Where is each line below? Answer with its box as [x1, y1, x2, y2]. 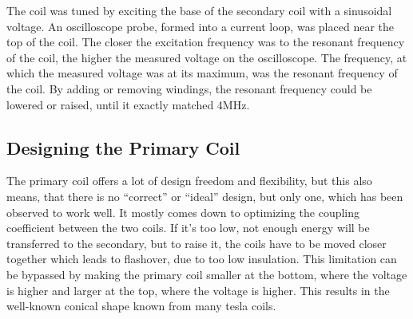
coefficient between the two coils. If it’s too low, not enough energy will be [6, 219, 370, 236]
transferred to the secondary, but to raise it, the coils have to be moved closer [6, 234, 387, 251]
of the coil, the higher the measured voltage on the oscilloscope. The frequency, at [6, 49, 407, 65]
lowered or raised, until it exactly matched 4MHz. [6, 96, 250, 112]
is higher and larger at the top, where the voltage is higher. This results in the [6, 282, 390, 298]
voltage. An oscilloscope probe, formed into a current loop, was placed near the [6, 18, 394, 34]
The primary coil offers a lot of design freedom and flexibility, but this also [6, 172, 372, 189]
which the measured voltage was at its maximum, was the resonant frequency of [6, 65, 398, 81]
